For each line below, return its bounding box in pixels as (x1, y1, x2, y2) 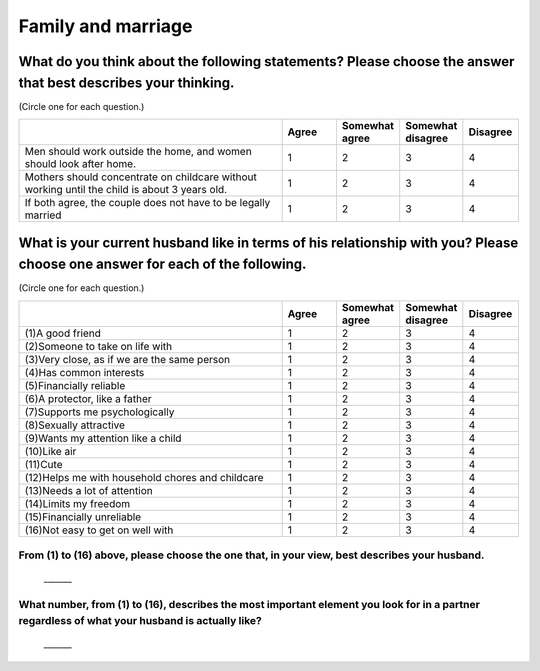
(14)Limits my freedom (24, 496, 131, 510)
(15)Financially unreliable (24, 510, 142, 524)
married (24, 208, 62, 222)
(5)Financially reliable (24, 378, 126, 392)
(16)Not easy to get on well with (24, 523, 174, 537)
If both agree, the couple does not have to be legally (24, 196, 271, 210)
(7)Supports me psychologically (24, 405, 175, 419)
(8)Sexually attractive (24, 418, 125, 432)
